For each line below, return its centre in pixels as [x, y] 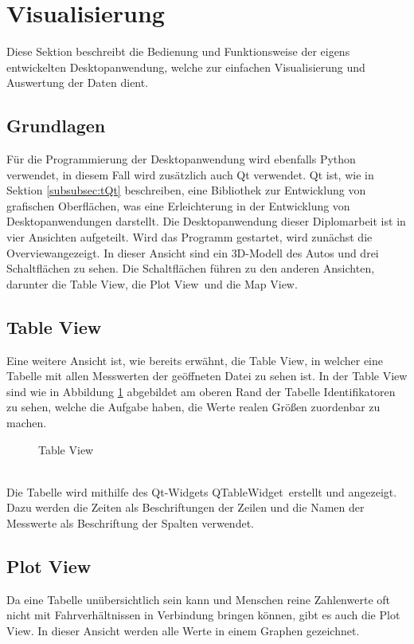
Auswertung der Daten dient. [78, 82]
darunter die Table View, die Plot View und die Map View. [152, 283]
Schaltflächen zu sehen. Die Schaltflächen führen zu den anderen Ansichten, [191, 268]
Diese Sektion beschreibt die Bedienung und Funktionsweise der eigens [178, 51]
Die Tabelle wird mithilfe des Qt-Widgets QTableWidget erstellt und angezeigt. [202, 491]
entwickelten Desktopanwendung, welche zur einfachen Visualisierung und [186, 67]
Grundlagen [56, 126]
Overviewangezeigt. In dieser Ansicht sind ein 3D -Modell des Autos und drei [193, 252]
